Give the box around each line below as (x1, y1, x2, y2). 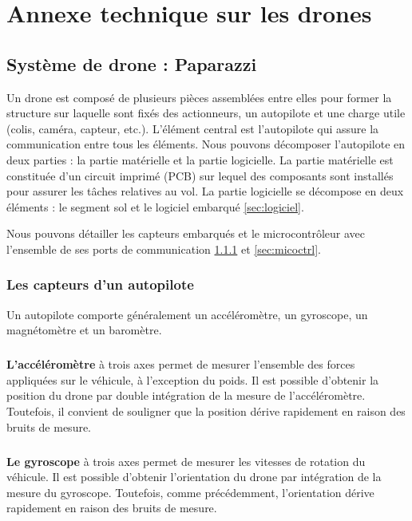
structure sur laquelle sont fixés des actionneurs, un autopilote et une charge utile (6, 105, 406, 121)
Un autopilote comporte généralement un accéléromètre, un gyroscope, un (6, 306, 368, 322)
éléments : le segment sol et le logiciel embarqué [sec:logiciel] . (6, 198, 304, 215)
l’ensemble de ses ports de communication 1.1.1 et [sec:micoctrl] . (6, 240, 322, 257)
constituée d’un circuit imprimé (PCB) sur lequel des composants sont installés (6, 167, 394, 184)
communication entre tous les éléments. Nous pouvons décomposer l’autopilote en (6, 136, 406, 152)
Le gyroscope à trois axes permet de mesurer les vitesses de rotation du (6, 452, 366, 469)
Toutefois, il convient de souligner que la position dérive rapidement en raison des (6, 403, 406, 420)
